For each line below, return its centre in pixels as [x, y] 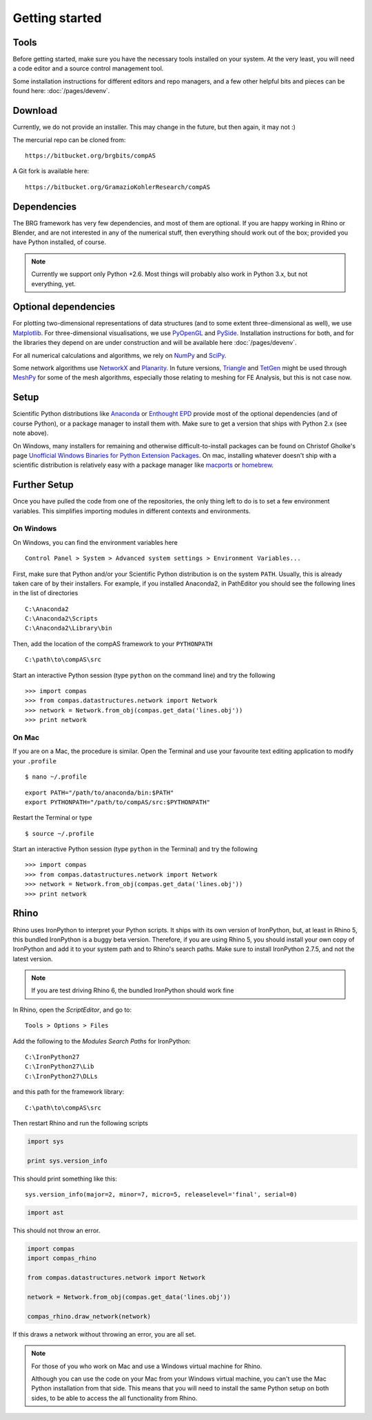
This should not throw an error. [56, 1230]
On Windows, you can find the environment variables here [95, 542]
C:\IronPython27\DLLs [61, 1076]
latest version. [33, 959]
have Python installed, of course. [60, 242]
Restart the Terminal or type [52, 818]
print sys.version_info [68, 1161]
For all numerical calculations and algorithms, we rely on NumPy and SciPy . [120, 355]
